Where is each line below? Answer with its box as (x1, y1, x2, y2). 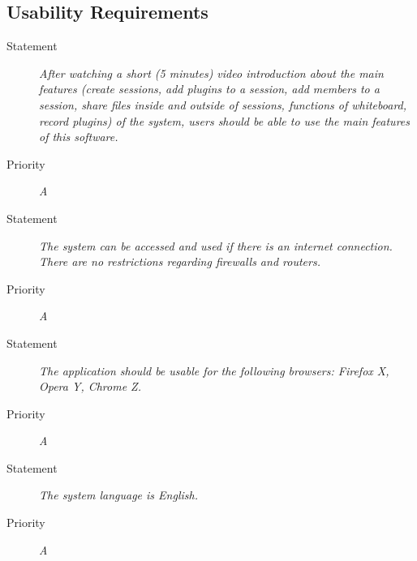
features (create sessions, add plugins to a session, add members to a (39, 80, 380, 97)
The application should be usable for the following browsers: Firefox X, (39, 362, 389, 379)
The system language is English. (39, 486, 198, 503)
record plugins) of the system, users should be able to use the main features (39, 112, 411, 129)
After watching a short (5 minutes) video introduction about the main (39, 64, 384, 81)
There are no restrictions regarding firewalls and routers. (39, 253, 320, 270)
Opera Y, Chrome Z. (39, 378, 141, 395)
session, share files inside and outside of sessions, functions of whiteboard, (39, 96, 407, 113)
